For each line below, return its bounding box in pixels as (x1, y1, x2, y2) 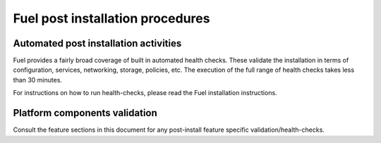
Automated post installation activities (13, 37, 182, 49)
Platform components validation (13, 107, 158, 119)
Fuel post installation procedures (13, 11, 210, 26)
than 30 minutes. (13, 75, 63, 84)
